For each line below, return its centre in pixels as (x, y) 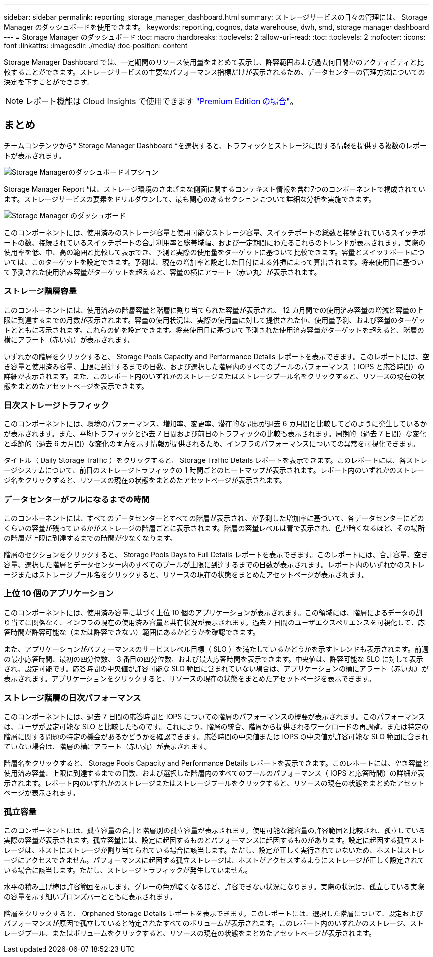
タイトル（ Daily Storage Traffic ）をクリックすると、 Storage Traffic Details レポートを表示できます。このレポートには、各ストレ (216, 460)
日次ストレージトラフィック (57, 405)
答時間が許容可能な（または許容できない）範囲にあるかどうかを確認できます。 (132, 632)
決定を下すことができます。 (49, 82)
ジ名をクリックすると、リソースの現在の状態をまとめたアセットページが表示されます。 (145, 480)
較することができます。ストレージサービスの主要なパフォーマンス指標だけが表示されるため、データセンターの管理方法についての (215, 72)
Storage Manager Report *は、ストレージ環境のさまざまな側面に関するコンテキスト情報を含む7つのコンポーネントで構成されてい (215, 189)
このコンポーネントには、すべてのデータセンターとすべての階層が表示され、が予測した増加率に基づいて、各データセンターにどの (214, 518)
